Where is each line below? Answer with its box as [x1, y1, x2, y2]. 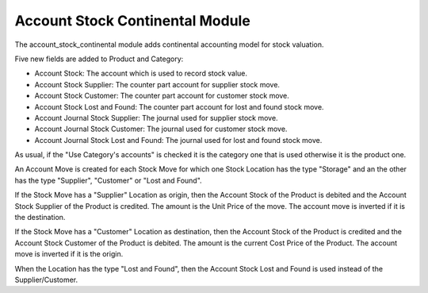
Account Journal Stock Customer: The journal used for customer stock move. [34, 124, 288, 134]
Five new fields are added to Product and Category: [14, 54, 184, 64]
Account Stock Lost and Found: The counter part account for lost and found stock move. [34, 102, 324, 111]
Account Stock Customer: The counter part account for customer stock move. [34, 91, 289, 101]
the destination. [14, 213, 66, 222]
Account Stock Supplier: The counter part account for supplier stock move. [34, 79, 281, 89]
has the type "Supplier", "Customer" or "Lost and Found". [14, 175, 202, 185]
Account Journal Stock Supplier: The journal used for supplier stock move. [34, 113, 278, 122]
